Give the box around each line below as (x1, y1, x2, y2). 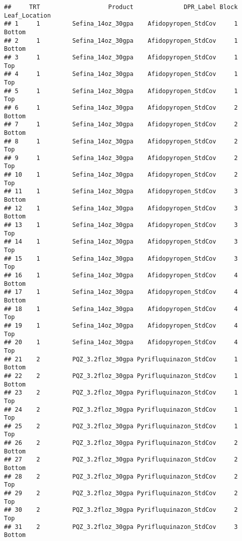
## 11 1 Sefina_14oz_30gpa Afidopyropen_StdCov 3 (4, 188, 238, 195)
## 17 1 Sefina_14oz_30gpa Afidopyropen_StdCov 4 (4, 288, 238, 296)
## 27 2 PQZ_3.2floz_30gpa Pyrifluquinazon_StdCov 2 (4, 456, 238, 463)
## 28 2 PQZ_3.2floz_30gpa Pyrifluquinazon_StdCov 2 (4, 473, 238, 480)
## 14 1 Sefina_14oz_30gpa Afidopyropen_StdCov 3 (4, 238, 238, 246)
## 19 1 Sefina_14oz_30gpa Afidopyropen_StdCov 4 (4, 322, 238, 329)
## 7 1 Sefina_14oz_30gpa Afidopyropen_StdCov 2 (4, 121, 238, 128)
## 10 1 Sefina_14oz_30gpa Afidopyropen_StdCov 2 (4, 171, 238, 179)
